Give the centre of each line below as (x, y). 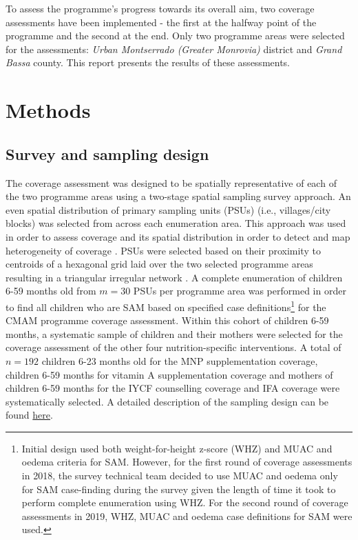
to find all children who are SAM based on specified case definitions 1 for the (166, 306)
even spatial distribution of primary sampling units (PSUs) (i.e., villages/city (168, 209)
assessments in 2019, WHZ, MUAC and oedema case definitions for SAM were (187, 516)
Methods (48, 110)
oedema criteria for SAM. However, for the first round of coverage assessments (187, 462)
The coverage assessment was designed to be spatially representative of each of (171, 182)
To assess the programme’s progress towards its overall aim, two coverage (160, 8)
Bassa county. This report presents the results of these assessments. (148, 62)
